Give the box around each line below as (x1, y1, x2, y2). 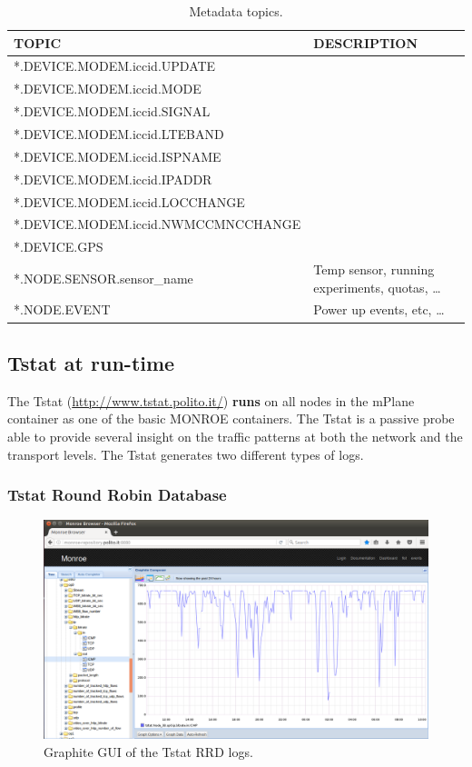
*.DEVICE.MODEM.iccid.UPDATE (14, 56, 216, 75)
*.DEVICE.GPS (14, 237, 103, 256)
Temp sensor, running (313, 260, 435, 279)
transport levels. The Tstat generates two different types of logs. (7, 444, 364, 463)
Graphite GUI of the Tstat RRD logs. (44, 742, 253, 761)
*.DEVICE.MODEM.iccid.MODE (14, 79, 202, 98)
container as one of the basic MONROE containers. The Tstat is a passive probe (7, 409, 455, 428)
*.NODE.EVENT (14, 300, 111, 319)
